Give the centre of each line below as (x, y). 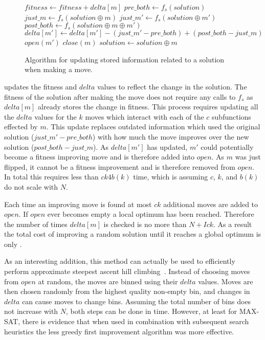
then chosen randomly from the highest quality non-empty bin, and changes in (127, 291)
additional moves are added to (211, 204)
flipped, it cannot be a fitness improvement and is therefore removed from (120, 166)
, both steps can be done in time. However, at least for (151, 311)
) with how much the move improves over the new (171, 136)
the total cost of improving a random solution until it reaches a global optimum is (133, 234)
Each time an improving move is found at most (78, 204)
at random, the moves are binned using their (108, 281)
